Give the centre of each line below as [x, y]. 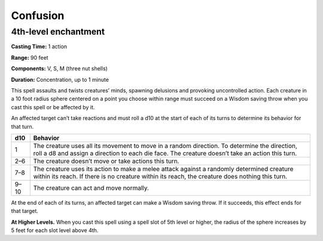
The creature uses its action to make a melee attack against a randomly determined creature [163, 169]
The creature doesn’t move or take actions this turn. [106, 161]
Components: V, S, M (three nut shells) [59, 69]
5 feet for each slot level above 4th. [55, 230]
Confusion [38, 16]
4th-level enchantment [58, 32]
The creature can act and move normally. [91, 188]
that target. [25, 211]
